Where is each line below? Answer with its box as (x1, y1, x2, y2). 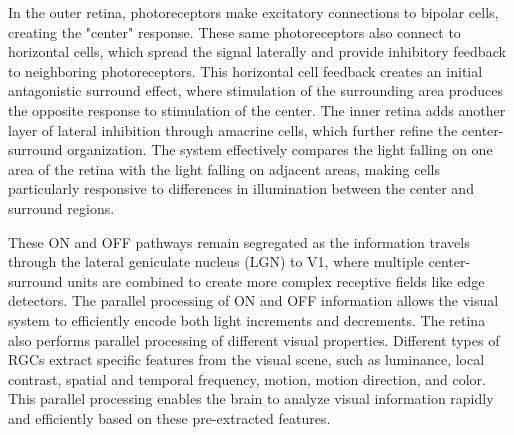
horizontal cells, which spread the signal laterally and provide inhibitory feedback (8, 41, 506, 62)
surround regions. (8, 197, 115, 218)
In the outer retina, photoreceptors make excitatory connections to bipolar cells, (8, 2, 499, 22)
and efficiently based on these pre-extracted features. (8, 407, 331, 428)
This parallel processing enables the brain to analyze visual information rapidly (8, 388, 494, 409)
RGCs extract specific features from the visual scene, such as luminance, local (8, 349, 485, 370)
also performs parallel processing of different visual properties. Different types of (8, 329, 500, 350)
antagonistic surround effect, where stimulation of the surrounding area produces (8, 80, 503, 101)
